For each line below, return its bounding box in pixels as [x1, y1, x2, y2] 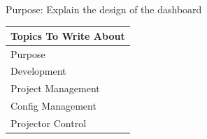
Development [10, 64, 66, 78]
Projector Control [10, 115, 87, 130]
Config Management [10, 98, 97, 113]
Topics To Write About [10, 28, 125, 43]
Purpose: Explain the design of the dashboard [6, 1, 202, 16]
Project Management [10, 81, 100, 96]
